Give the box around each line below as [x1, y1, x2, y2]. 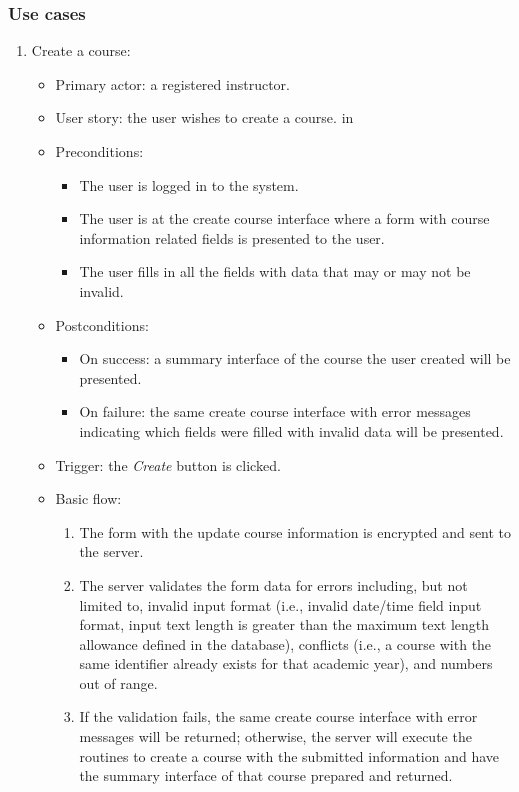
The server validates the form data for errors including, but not [79, 574, 468, 595]
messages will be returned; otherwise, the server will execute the [79, 726, 472, 747]
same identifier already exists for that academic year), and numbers [79, 653, 493, 674]
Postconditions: [55, 314, 149, 335]
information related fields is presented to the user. [79, 227, 385, 248]
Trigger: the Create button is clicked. [55, 454, 281, 475]
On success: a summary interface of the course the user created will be [79, 348, 511, 369]
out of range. [79, 672, 158, 693]
